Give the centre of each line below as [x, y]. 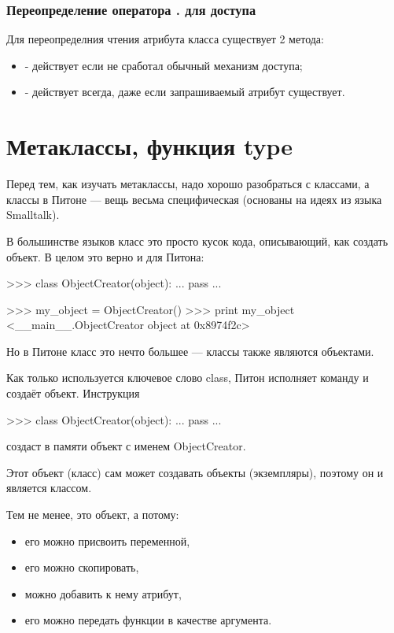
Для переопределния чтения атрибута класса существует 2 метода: [165, 39]
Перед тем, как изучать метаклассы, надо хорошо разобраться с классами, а [188, 184]
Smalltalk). [33, 215]
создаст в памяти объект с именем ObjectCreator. [126, 446]
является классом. [49, 488]
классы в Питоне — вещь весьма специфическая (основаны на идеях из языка [194, 199]
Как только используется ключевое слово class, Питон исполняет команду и [188, 378]
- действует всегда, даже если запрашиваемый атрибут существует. [185, 92]
